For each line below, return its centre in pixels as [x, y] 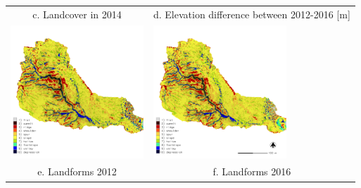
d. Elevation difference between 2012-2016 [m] [252, 14]
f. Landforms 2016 [252, 171]
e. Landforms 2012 [77, 171]
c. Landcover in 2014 [77, 14]
